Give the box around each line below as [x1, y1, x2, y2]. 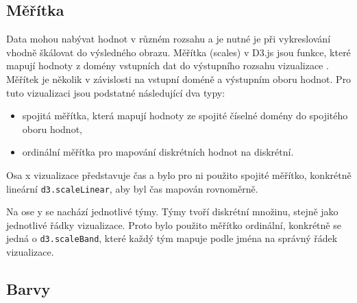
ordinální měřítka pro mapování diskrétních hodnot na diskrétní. [22, 145, 294, 159]
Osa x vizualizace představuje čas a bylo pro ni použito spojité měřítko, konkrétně [6, 167, 352, 182]
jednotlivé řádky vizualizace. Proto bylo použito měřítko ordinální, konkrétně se [6, 217, 341, 232]
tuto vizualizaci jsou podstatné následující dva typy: [6, 85, 225, 99]
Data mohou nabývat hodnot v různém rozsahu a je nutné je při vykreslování [6, 32, 331, 46]
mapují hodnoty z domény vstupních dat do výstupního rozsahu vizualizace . [6, 58, 329, 73]
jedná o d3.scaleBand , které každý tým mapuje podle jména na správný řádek [6, 231, 338, 245]
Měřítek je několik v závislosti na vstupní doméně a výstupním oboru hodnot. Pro [6, 71, 352, 86]
